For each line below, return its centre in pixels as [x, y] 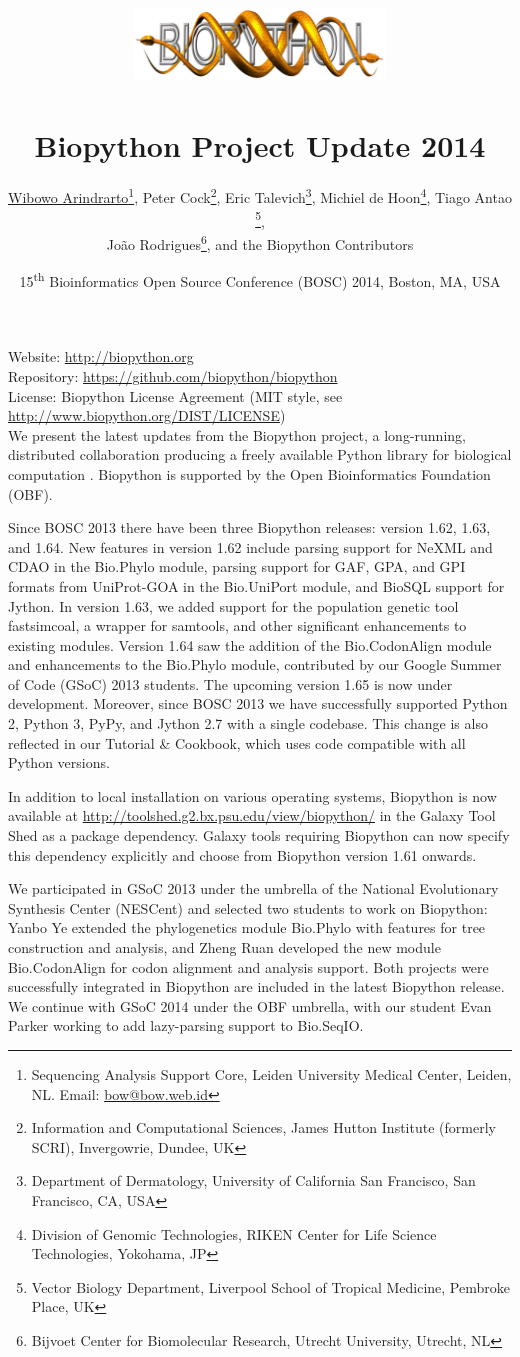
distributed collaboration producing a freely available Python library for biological [260, 454]
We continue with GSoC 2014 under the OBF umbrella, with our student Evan [250, 1005]
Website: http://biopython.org [101, 356]
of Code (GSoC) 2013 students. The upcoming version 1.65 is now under [230, 683]
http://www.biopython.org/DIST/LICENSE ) [147, 415]
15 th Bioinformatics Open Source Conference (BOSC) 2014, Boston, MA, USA [260, 279]
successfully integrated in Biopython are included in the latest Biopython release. [256, 986]
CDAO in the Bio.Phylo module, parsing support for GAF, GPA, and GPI [237, 566]
